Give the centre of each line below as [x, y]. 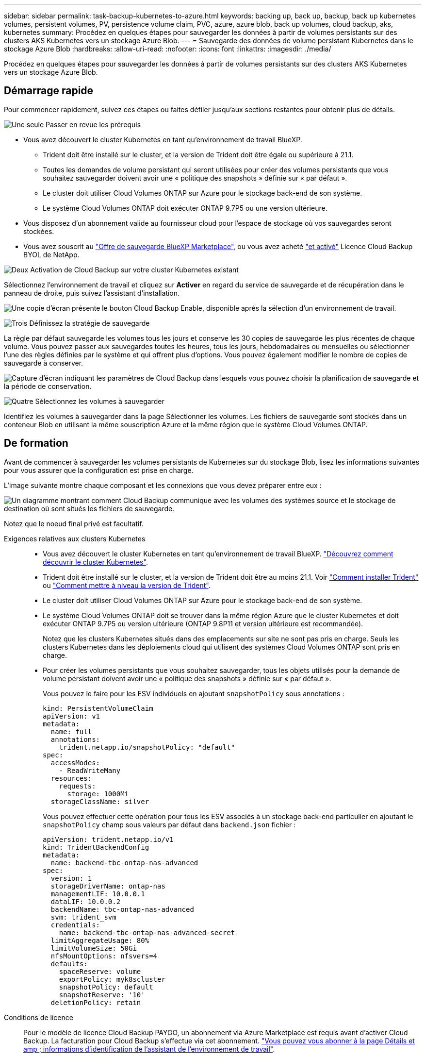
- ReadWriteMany [90, 770]
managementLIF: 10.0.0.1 [98, 894]
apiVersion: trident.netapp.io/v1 [108, 839]
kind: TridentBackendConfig [96, 847]
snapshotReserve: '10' [102, 995]
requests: [77, 786]
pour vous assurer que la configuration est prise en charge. [99, 470]
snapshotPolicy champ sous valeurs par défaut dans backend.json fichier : [169, 824]
